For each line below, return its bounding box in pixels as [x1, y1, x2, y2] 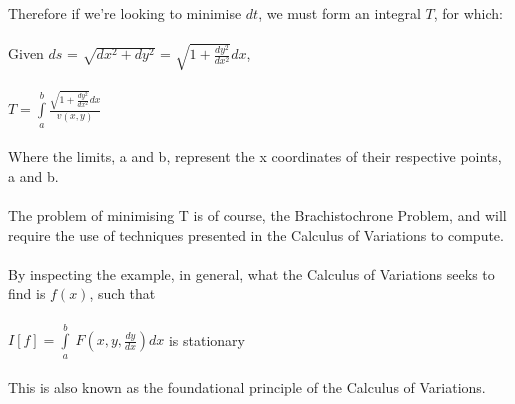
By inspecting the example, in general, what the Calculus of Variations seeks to [8, 263, 495, 284]
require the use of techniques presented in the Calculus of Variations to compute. [8, 224, 504, 245]
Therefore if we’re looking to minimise [8, 3, 242, 24]
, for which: [433, 3, 503, 24]
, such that [89, 283, 156, 304]
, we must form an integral [258, 3, 421, 24]
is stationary [168, 329, 245, 350]
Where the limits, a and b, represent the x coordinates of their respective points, [8, 146, 502, 167]
